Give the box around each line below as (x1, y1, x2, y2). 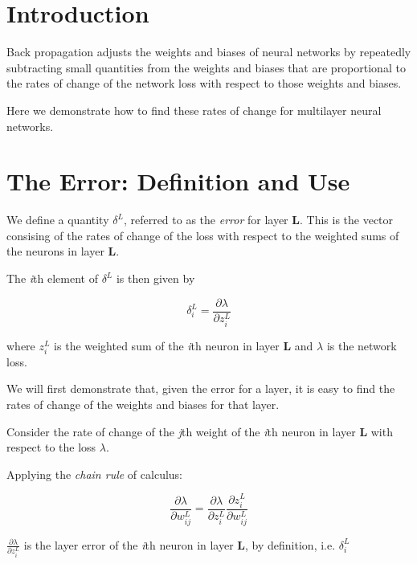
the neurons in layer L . (6, 243, 120, 260)
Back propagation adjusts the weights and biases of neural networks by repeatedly (6, 43, 411, 60)
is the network (326, 337, 397, 354)
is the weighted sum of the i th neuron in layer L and (54, 337, 313, 354)
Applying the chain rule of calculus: (6, 465, 183, 482)
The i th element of (6, 270, 98, 286)
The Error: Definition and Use (6, 165, 350, 198)
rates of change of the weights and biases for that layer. (6, 396, 280, 413)
